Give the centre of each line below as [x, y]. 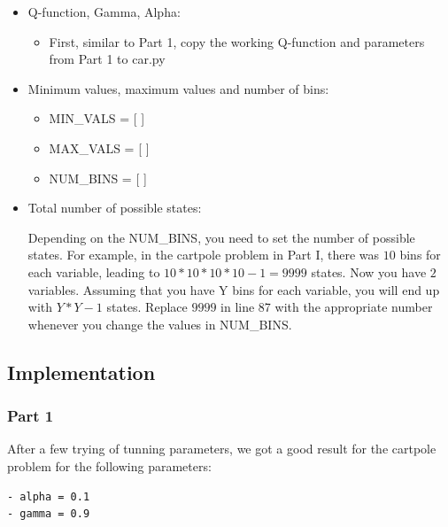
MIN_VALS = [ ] [97, 118]
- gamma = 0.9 [49, 514]
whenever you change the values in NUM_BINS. [160, 324]
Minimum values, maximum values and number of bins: [178, 88]
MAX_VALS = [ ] [99, 147]
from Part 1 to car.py [107, 59]
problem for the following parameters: [109, 465]
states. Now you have [369, 271]
